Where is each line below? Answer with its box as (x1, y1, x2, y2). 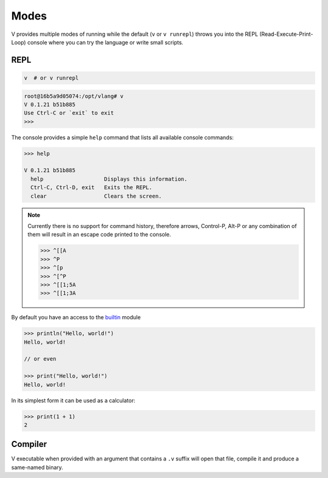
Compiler (11, 439, 47, 449)
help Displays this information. (30, 175, 188, 182)
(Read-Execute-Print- (259, 30, 313, 38)
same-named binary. (11, 463, 64, 471)
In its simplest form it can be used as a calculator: (11, 397, 136, 404)
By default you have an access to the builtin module (11, 314, 141, 321)
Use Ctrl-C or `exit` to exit (24, 109, 114, 117)
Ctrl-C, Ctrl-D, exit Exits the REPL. (30, 184, 152, 191)
